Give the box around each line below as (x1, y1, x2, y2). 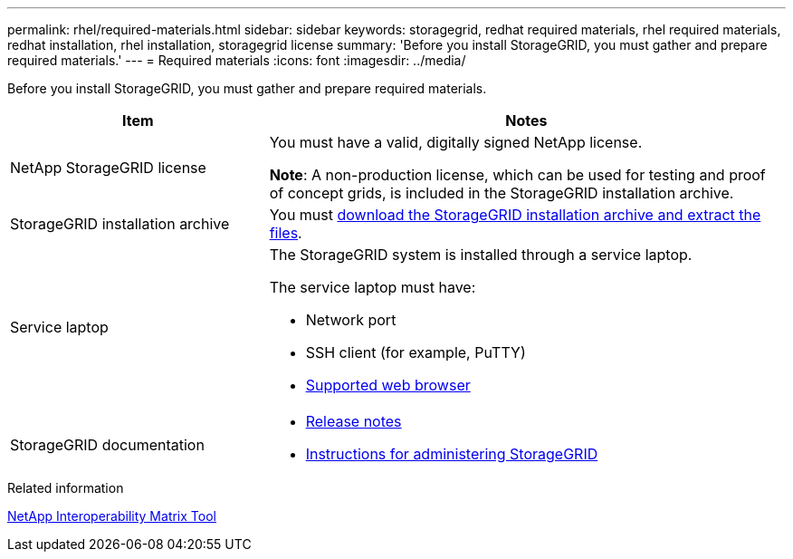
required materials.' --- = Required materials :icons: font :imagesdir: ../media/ (7, 53, 466, 68)
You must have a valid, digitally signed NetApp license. (269, 133, 643, 151)
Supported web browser (305, 376, 471, 394)
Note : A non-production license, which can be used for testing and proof (269, 166, 766, 184)
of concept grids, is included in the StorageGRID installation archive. (269, 184, 734, 202)
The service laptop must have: (269, 278, 476, 296)
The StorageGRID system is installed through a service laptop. (269, 246, 693, 264)
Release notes (305, 412, 402, 430)
